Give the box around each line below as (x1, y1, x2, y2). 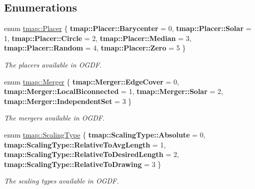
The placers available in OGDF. (4, 59, 102, 69)
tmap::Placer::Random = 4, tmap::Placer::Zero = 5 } (4, 42, 186, 53)
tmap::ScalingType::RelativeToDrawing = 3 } (4, 158, 161, 169)
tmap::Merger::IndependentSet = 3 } (4, 95, 132, 106)
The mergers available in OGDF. (4, 112, 105, 123)
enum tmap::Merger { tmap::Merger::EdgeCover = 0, (4, 76, 179, 86)
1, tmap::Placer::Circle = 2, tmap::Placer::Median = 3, (4, 32, 191, 43)
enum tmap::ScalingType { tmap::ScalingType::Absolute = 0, (4, 129, 205, 139)
